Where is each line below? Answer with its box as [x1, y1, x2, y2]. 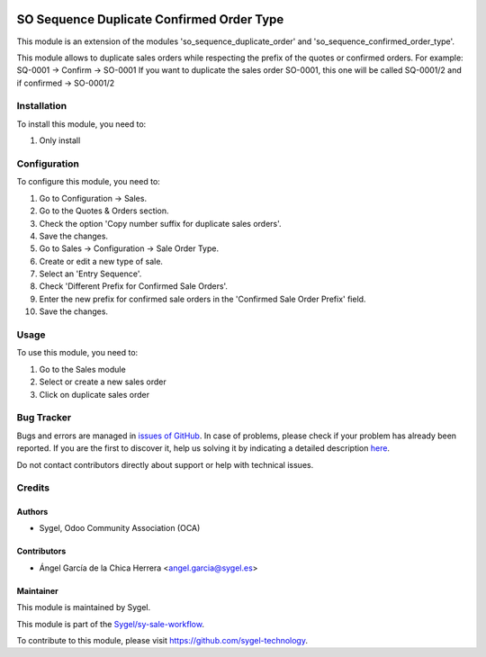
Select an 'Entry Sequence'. [39, 268, 142, 279]
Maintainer [16, 585, 58, 596]
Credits [16, 481, 49, 494]
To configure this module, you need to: [16, 176, 161, 187]
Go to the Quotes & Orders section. [39, 205, 170, 216]
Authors [16, 507, 49, 517]
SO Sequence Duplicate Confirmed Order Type [16, 12, 284, 27]
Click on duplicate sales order [39, 389, 150, 400]
